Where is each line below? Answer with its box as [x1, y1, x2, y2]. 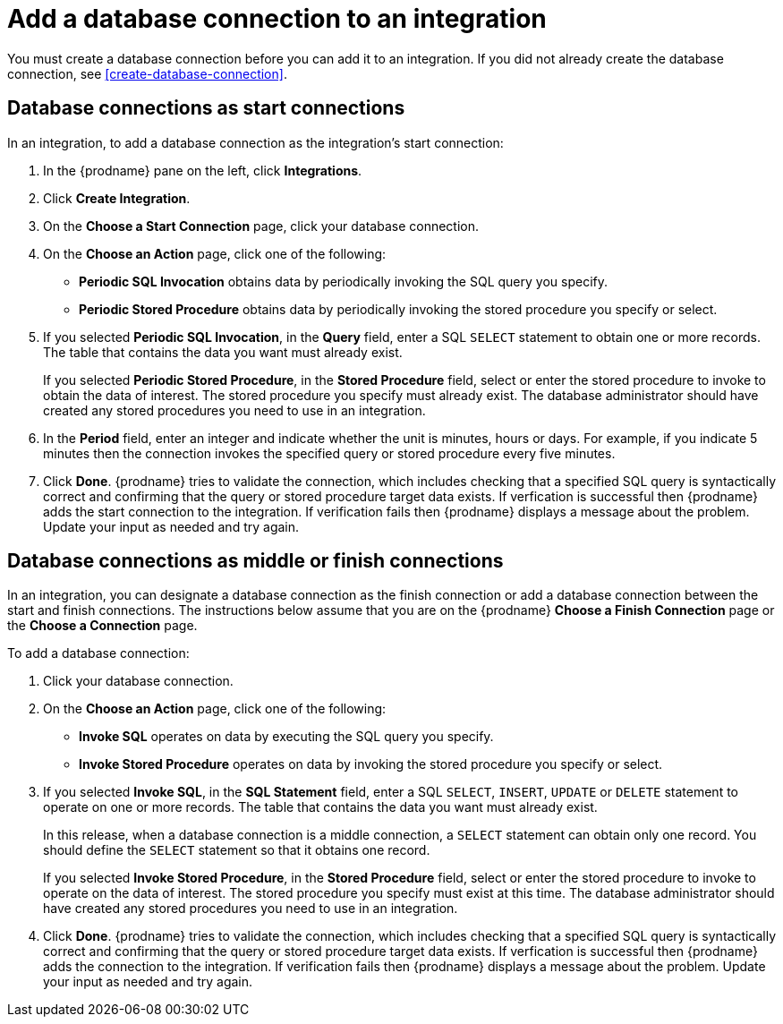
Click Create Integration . [43, 190, 191, 206]
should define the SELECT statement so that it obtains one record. [43, 842, 430, 858]
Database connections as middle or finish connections [7, 550, 504, 573]
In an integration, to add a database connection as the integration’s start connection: [7, 134, 504, 150]
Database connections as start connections [7, 97, 405, 120]
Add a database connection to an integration [7, 4, 547, 34]
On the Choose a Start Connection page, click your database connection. [43, 218, 480, 234]
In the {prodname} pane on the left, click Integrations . [43, 162, 362, 178]
